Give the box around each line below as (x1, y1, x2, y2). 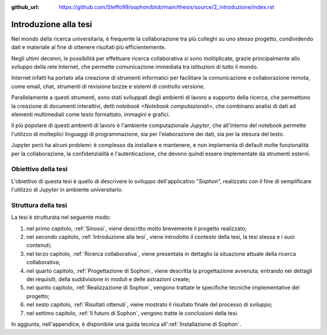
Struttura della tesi (11, 201, 67, 209)
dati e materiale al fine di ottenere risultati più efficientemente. (11, 44, 167, 51)
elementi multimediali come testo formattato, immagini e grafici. (11, 111, 170, 118)
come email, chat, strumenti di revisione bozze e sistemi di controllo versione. (11, 82, 205, 90)
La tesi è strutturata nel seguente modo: (11, 213, 111, 221)
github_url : (11, 4, 39, 10)
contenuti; (26, 242, 52, 249)
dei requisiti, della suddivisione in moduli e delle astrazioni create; (26, 276, 191, 282)
